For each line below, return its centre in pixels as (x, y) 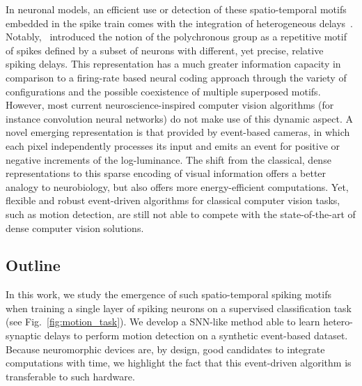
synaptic (24, 335)
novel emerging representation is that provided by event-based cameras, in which (178, 132)
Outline (33, 265)
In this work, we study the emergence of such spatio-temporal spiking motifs (168, 294)
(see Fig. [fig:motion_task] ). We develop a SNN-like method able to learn (163, 322)
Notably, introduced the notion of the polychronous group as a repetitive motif (176, 37)
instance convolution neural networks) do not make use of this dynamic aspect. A (179, 118)
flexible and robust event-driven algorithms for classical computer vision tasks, (173, 200)
